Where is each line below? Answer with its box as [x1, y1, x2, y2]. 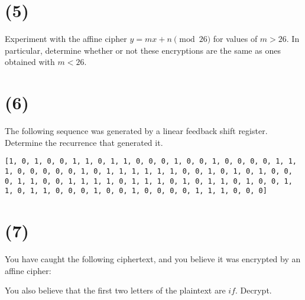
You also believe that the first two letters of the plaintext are [5, 284, 226, 296]
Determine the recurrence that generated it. [5, 136, 163, 148]
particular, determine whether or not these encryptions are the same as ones [5, 44, 281, 56]
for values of [213, 32, 258, 45]
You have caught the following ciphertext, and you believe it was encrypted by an [5, 252, 301, 265]
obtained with [5, 56, 55, 68]
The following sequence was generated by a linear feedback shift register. [5, 125, 268, 137]
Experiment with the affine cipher [5, 32, 127, 45]
